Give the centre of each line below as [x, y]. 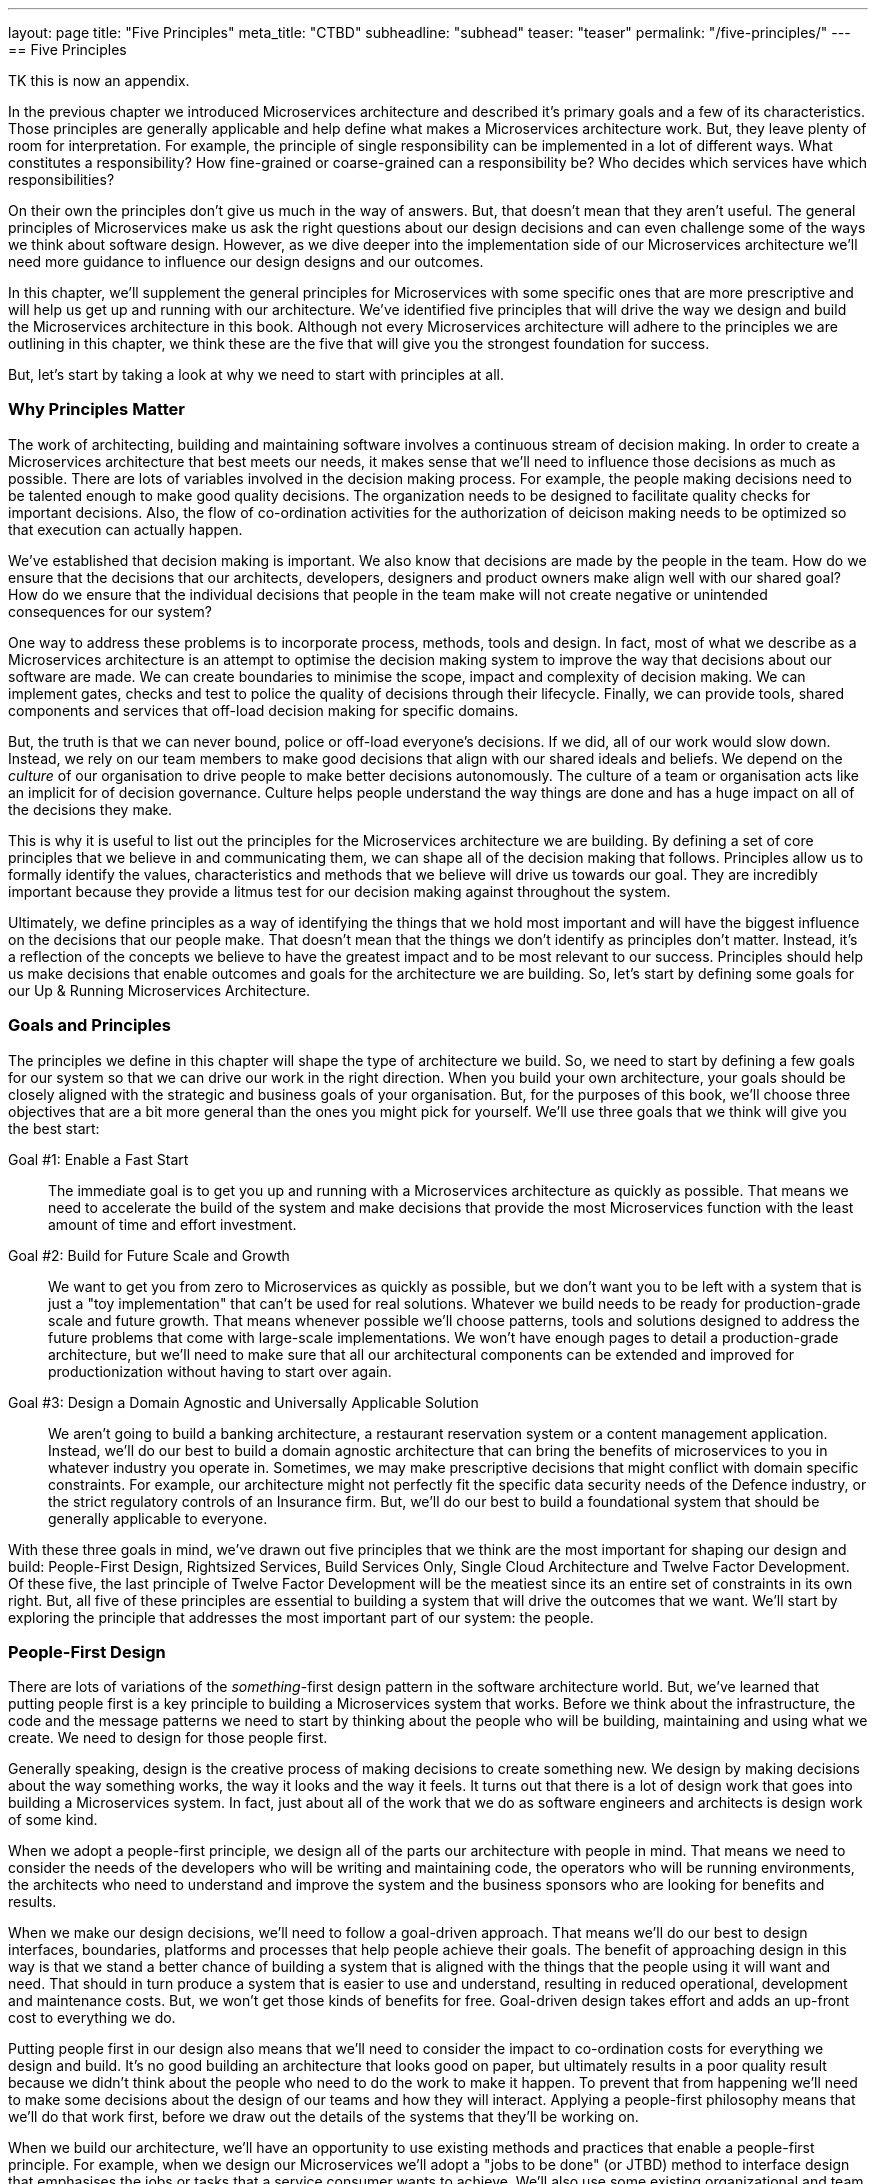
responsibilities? [61, 179]
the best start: [54, 1128]
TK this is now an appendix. [99, 80]
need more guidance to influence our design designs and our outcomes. [246, 261]
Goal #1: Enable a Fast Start [98, 1159]
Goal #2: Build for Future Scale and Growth [149, 1255]
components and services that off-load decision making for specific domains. [263, 710]
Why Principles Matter [96, 409]
